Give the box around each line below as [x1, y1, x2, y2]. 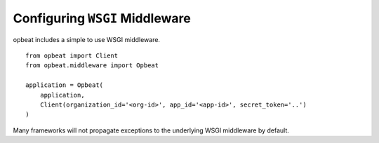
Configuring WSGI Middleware [13, 11, 191, 26]
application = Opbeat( [25, 81, 104, 89]
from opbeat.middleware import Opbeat [25, 62, 159, 69]
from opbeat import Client [25, 51, 119, 60]
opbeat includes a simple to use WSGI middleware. [13, 35, 161, 43]
